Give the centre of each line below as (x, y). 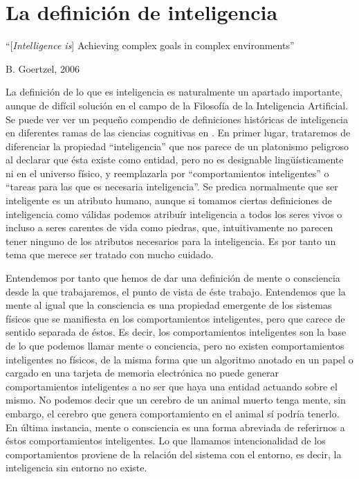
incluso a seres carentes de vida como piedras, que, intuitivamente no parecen (169, 227)
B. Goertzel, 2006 (43, 68)
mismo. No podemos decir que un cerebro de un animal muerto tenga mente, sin (176, 400)
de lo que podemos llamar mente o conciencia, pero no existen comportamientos (175, 345)
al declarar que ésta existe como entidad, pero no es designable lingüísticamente (175, 160)
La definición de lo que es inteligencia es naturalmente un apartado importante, (174, 92)
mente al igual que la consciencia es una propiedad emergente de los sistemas (169, 305)
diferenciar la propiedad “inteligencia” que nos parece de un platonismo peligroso (177, 146)
